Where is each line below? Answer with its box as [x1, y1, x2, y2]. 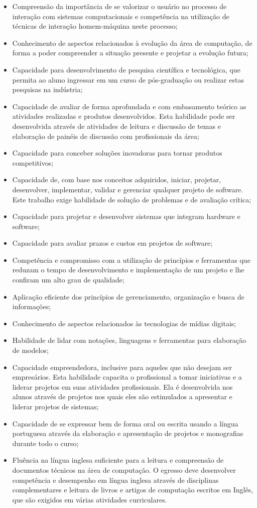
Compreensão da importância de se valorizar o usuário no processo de [12, 1, 227, 11]
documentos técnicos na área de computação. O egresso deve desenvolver [12, 464, 236, 475]
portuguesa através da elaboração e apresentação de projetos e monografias [12, 428, 243, 439]
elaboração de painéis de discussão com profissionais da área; [12, 130, 199, 141]
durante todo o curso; [12, 438, 79, 448]
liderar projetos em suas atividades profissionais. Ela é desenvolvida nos [12, 381, 233, 392]
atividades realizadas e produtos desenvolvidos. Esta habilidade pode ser [12, 111, 235, 121]
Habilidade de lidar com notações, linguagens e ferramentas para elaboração [12, 335, 246, 345]
